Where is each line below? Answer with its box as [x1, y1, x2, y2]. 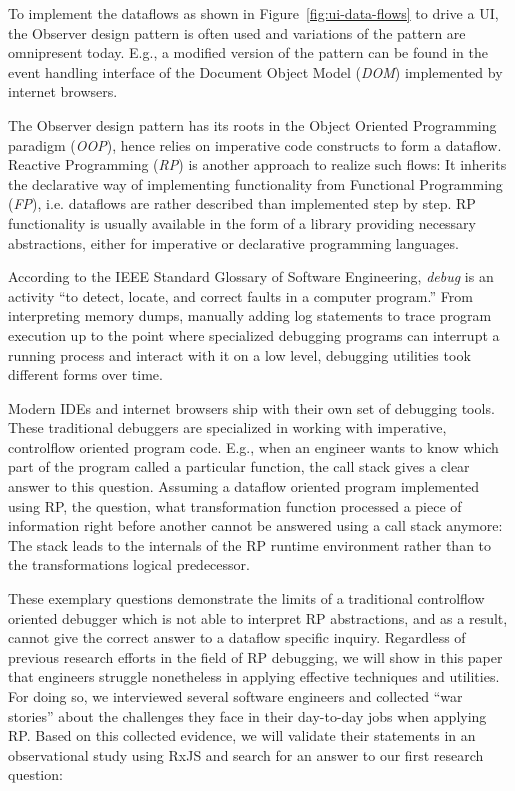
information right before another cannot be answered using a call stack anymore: [8, 515, 503, 536]
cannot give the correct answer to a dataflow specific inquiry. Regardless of [8, 627, 466, 648]
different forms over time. [8, 364, 163, 385]
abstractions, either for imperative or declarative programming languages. [8, 232, 459, 253]
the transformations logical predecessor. [8, 554, 250, 575]
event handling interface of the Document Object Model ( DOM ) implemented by [8, 61, 503, 82]
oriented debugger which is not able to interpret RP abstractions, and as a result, [8, 607, 508, 628]
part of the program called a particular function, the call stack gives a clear [8, 456, 470, 477]
